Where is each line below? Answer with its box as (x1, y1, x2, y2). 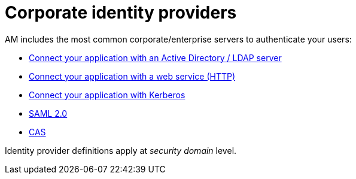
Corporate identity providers (5, 2, 237, 23)
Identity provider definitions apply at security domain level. (5, 145, 237, 156)
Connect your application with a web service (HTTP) (29, 71, 236, 81)
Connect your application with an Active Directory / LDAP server (29, 52, 282, 63)
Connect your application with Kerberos (29, 89, 185, 100)
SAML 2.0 (29, 108, 68, 119)
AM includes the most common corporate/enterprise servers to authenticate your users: (5, 34, 352, 44)
